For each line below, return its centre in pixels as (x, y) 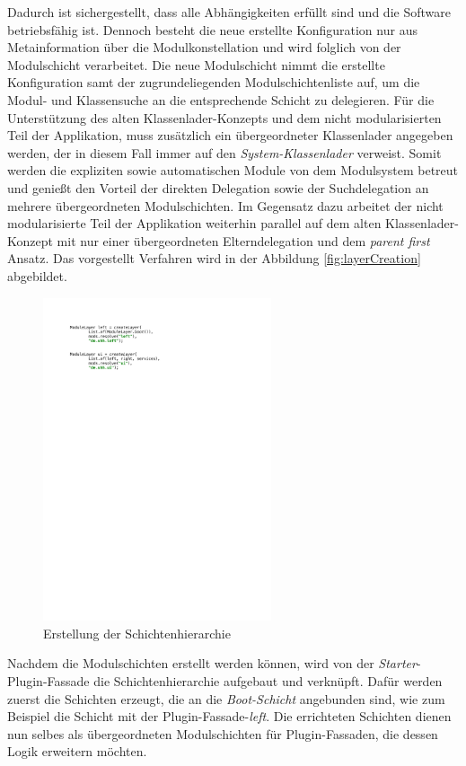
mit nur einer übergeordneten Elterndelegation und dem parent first (243, 240)
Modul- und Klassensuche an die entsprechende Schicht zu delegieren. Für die (221, 99)
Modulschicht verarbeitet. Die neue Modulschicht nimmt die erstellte (196, 64)
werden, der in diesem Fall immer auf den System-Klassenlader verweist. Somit (224, 152)
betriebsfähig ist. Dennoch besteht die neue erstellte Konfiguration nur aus (212, 29)
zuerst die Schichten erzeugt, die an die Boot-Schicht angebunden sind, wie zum (226, 698)
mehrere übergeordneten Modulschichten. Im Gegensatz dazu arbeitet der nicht (225, 205)
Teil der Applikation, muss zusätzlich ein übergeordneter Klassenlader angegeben (230, 135)
